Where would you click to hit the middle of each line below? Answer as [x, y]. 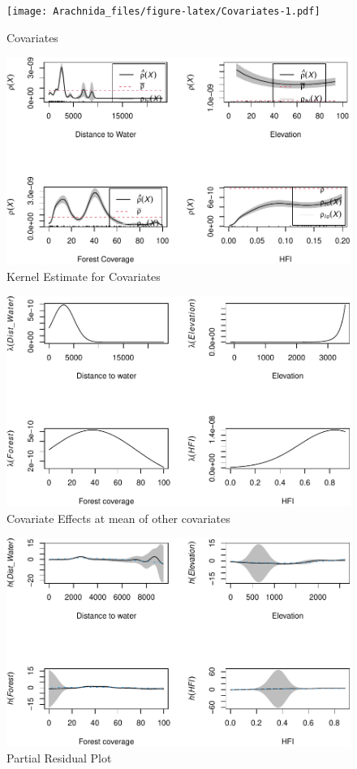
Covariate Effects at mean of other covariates [118, 518]
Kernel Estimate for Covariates [84, 276]
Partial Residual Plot [59, 758]
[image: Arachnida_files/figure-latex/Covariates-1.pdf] [163, 11]
